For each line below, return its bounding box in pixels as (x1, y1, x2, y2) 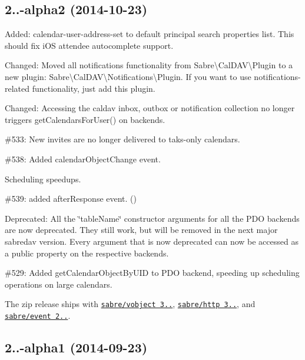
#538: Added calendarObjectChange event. (5, 152, 161, 165)
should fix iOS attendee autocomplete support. (5, 39, 174, 51)
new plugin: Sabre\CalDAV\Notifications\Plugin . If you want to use (5, 70, 251, 82)
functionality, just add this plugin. (32, 82, 155, 94)
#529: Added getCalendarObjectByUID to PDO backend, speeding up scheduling (5, 266, 300, 279)
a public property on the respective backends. (5, 246, 169, 259)
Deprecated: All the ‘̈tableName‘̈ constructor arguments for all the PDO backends (5, 212, 300, 224)
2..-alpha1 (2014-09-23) (5, 338, 148, 356)
